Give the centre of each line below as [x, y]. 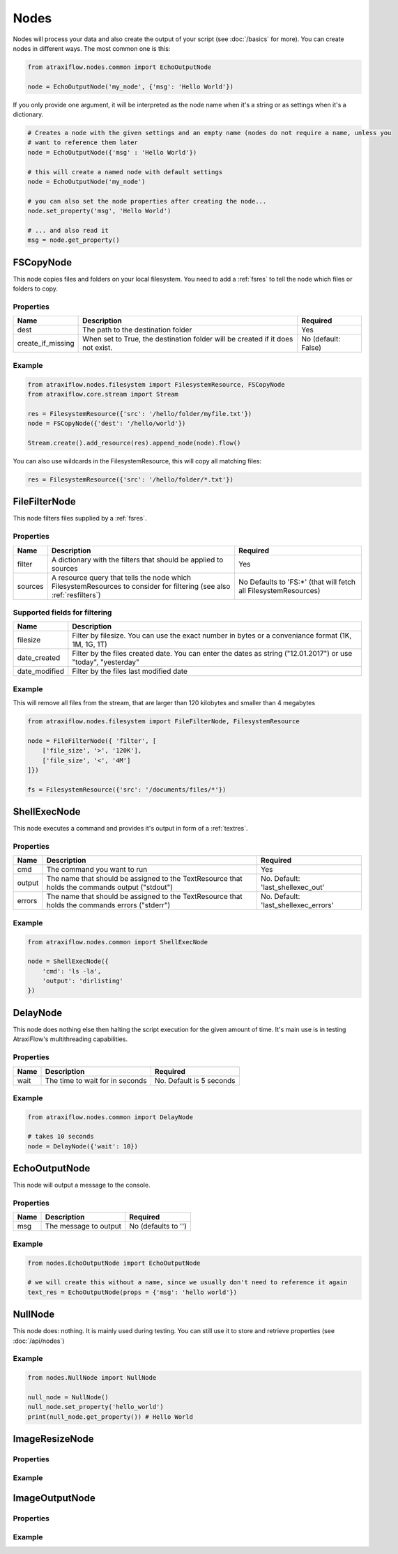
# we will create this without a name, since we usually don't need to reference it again [187, 1283]
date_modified [40, 671]
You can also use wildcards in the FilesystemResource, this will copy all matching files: [137, 461]
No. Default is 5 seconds [195, 1080]
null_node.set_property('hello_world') [95, 1407]
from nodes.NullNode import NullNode [92, 1378]
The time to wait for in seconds [96, 1080]
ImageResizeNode [53, 1439]
